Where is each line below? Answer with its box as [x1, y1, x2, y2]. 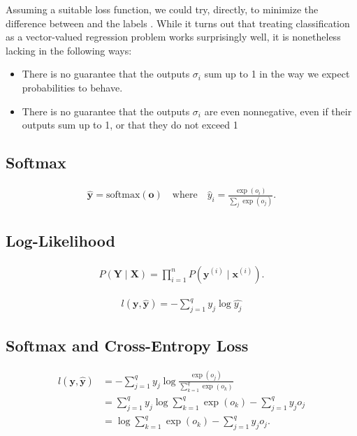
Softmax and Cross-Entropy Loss [6, 335, 249, 356]
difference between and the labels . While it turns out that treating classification [6, 15, 350, 30]
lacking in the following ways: [6, 43, 132, 57]
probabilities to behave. [22, 80, 123, 94]
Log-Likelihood [6, 229, 115, 251]
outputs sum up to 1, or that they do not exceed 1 [22, 117, 238, 132]
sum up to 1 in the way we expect [204, 66, 350, 81]
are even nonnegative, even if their [204, 103, 352, 118]
